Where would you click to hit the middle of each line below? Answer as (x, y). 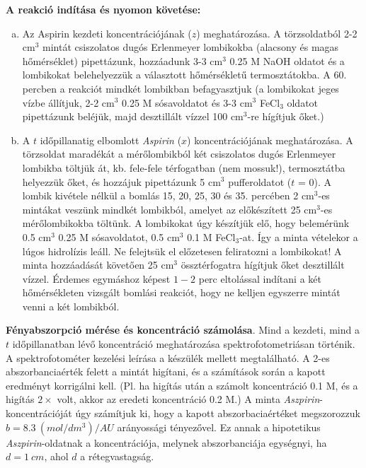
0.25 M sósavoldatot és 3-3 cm (187, 102)
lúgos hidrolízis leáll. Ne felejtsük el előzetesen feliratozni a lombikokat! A (182, 251)
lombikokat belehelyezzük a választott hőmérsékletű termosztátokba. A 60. (184, 75)
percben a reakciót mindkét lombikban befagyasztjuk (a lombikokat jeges (181, 88)
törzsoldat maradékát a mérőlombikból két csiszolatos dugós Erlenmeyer (179, 154)
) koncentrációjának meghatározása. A (270, 140)
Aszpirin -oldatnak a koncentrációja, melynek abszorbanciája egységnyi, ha (166, 442)
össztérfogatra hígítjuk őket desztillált (263, 265)
